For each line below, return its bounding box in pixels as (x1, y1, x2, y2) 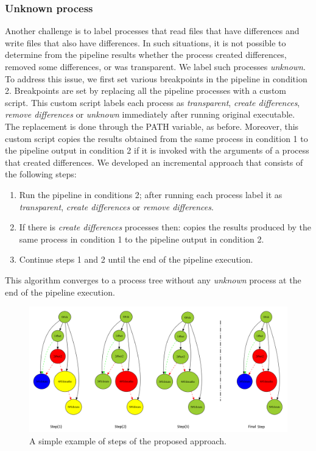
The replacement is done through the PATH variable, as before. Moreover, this (5, 119, 299, 132)
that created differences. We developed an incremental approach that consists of (5, 155, 303, 168)
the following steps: (5, 168, 77, 180)
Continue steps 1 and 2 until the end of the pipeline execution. (19, 253, 253, 266)
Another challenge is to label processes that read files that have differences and (5, 24, 300, 37)
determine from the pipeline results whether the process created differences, (5, 48, 287, 61)
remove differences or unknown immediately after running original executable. (5, 108, 295, 121)
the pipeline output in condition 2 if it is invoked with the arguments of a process (5, 144, 309, 157)
